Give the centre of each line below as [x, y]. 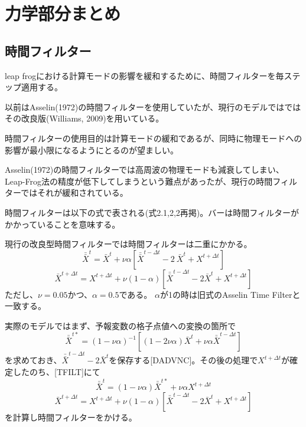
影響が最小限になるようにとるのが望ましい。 [92, 150]
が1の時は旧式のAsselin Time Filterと [230, 294]
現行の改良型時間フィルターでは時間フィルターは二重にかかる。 [128, 244]
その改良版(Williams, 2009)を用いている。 [84, 118]
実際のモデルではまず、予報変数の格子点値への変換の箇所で [121, 325]
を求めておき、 [33, 360]
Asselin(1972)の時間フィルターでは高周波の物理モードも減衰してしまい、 [144, 170]
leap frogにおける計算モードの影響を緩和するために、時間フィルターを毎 [144, 75]
